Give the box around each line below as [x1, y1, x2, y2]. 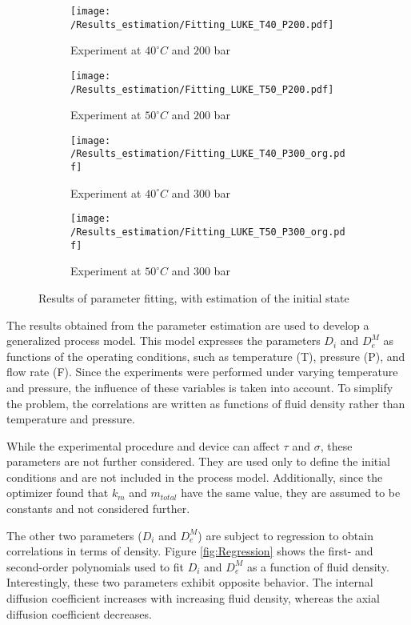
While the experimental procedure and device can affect [6, 437, 280, 454]
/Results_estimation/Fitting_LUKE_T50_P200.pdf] [70, 83, 334, 95]
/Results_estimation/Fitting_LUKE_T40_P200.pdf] [70, 18, 334, 30]
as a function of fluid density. [246, 558, 389, 575]
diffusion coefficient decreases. [6, 605, 152, 622]
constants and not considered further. [6, 500, 190, 517]
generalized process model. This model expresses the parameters [6, 332, 321, 349]
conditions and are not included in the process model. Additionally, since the [6, 468, 383, 485]
